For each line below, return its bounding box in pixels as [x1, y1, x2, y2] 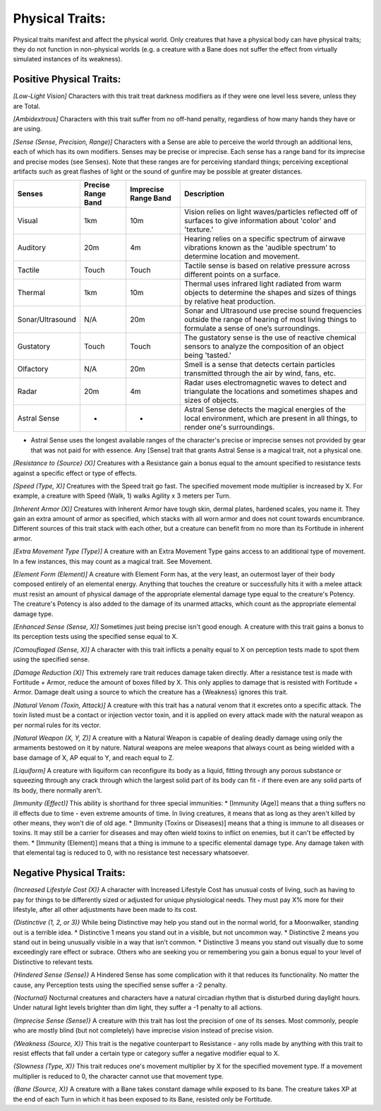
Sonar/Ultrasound [17, 315, 77, 325]
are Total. [13, 102, 41, 110]
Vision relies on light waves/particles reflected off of [184, 207, 358, 217]
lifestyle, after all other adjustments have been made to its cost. [13, 905, 198, 913]
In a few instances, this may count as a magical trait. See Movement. [13, 557, 213, 565]
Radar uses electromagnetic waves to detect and [184, 378, 347, 388]
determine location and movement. [184, 251, 301, 261]
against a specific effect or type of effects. [13, 469, 138, 477]
